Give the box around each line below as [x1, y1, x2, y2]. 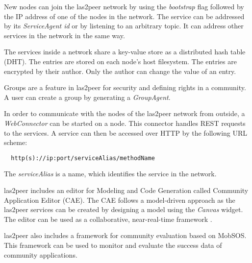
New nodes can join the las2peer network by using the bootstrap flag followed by [4, 1, 244, 11]
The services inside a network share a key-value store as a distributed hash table [4, 47, 246, 57]
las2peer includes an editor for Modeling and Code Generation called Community [4, 185, 249, 195]
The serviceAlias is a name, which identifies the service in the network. [4, 168, 217, 179]
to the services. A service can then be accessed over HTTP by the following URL [4, 127, 248, 138]
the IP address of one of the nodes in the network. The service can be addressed [4, 11, 245, 21]
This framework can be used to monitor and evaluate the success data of [4, 239, 222, 250]
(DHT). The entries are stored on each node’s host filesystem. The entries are [4, 56, 237, 66]
